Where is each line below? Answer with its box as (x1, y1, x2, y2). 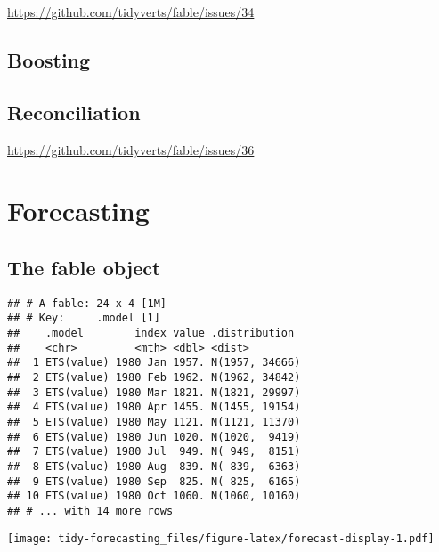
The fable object (7, 253, 161, 280)
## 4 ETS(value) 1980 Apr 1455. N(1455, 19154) (7, 401, 301, 414)
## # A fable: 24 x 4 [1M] (7, 296, 167, 310)
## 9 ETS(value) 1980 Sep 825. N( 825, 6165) (7, 475, 301, 488)
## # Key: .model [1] (7, 312, 160, 325)
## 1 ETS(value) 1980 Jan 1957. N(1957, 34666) (7, 356, 301, 369)
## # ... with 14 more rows (7, 504, 174, 517)
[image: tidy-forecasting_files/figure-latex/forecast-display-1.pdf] (7, 532, 435, 545)
